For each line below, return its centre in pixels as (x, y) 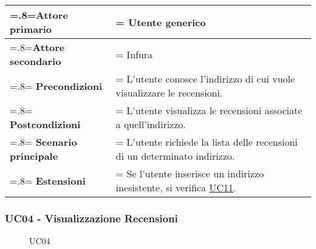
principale (34, 156)
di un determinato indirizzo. (175, 156)
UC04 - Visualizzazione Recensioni (91, 218)
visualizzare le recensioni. (169, 93)
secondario (36, 61)
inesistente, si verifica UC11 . (176, 187)
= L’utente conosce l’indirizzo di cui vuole (205, 79)
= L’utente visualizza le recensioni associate (209, 110)
